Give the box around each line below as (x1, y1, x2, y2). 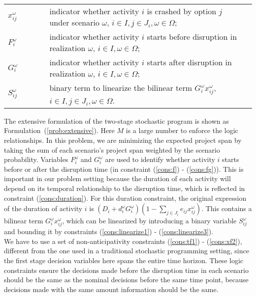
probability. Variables (4, 154, 68, 164)
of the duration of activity (4, 203, 83, 214)
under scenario (49, 17, 99, 28)
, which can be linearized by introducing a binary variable (62, 215, 237, 226)
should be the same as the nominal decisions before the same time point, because (4, 274, 249, 285)
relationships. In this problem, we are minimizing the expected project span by (4, 135, 242, 145)
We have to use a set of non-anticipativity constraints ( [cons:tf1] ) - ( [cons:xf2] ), (4, 236, 242, 246)
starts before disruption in (147, 31, 237, 42)
